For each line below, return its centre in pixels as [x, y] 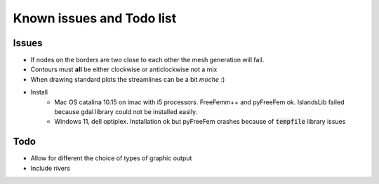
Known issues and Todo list [95, 18]
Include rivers [50, 168]
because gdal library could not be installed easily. [126, 112]
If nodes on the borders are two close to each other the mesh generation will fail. [147, 60]
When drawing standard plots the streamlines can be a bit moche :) [128, 79]
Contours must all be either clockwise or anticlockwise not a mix [124, 69]
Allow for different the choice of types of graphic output [111, 158]
